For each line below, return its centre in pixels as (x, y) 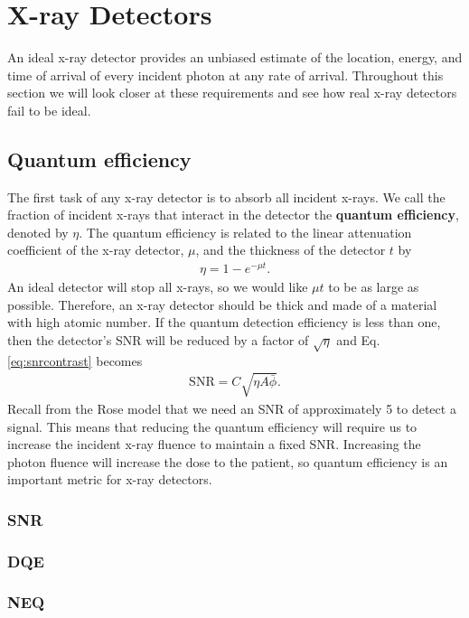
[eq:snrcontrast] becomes (75, 360)
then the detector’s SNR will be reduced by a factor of (158, 339)
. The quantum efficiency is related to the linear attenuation (245, 232)
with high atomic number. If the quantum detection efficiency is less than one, (224, 322)
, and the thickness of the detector (291, 250)
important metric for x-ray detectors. (110, 479)
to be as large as (374, 287)
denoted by (38, 232)
